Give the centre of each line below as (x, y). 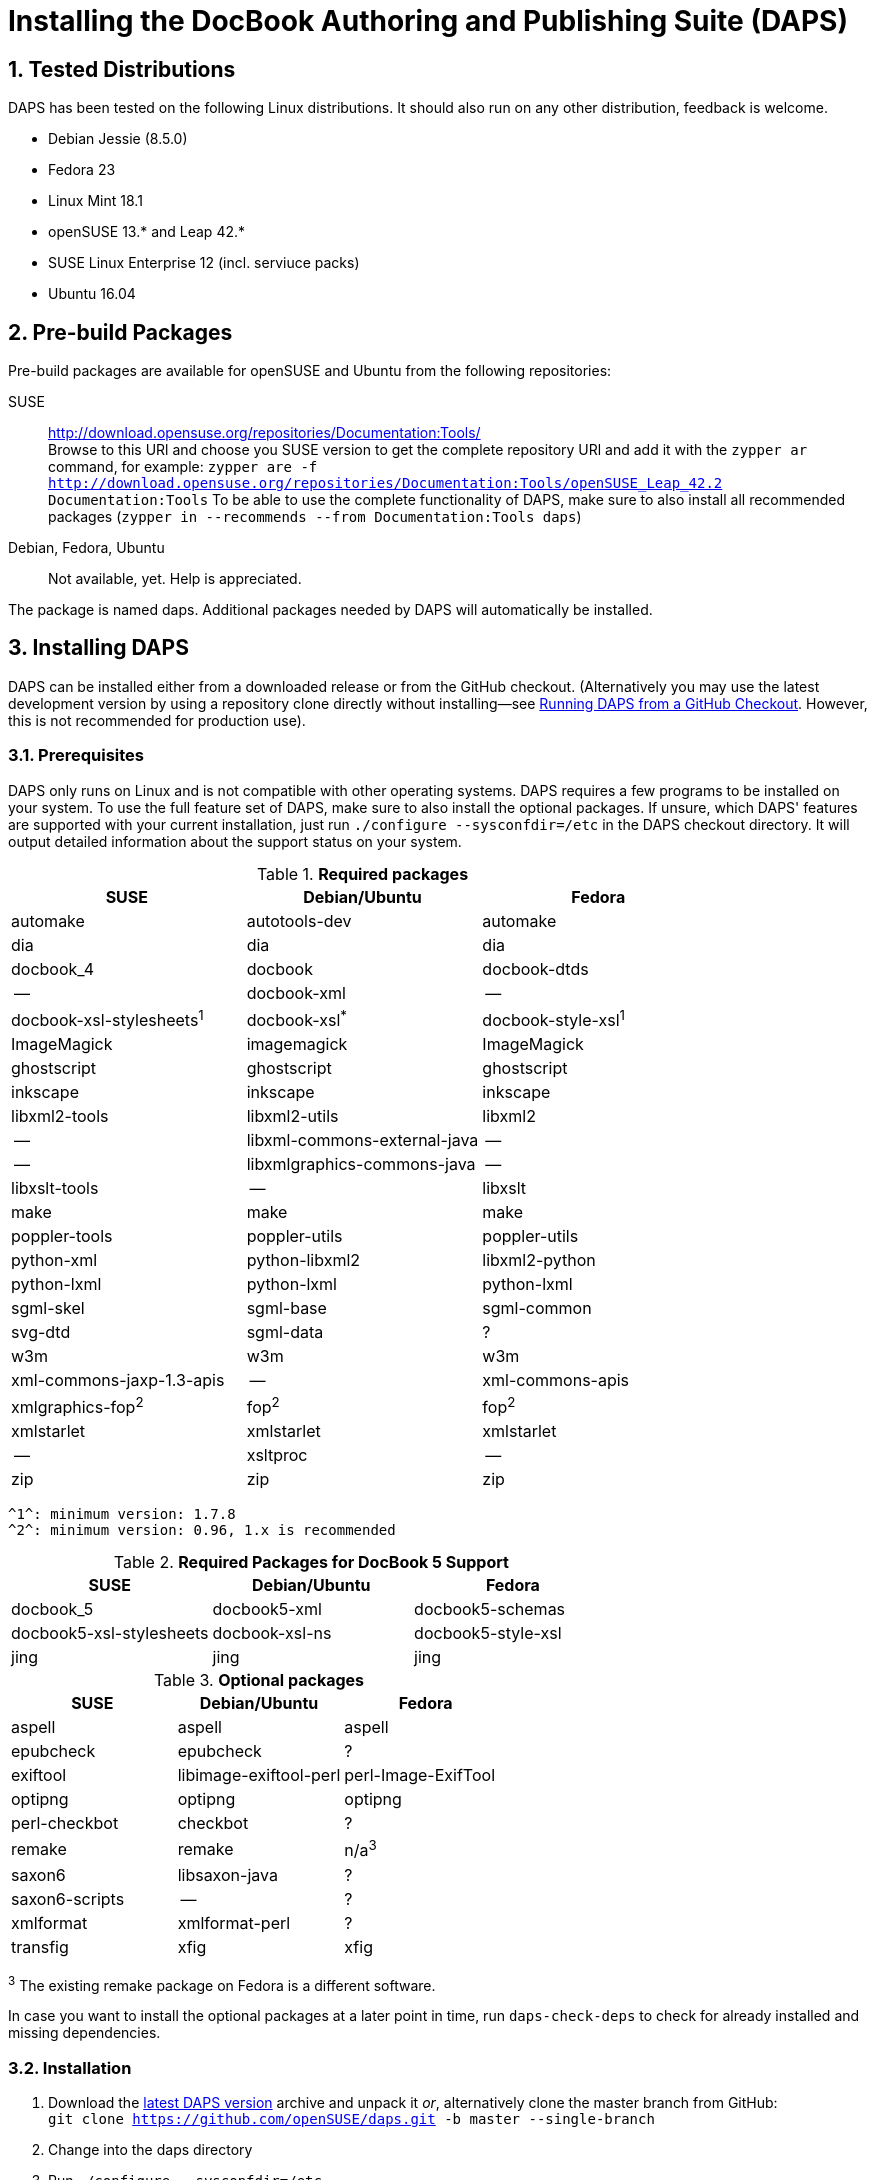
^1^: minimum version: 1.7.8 (122, 1514)
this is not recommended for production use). (157, 720)
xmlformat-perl (234, 1922)
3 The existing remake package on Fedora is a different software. (222, 1983)
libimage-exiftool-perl (259, 1775)
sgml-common (537, 1307)
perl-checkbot (65, 1823)
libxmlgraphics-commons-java (361, 1163)
